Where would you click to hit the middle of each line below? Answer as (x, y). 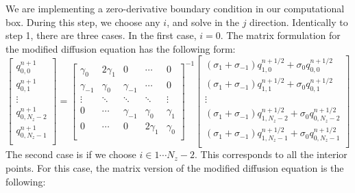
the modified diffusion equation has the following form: (121, 48)
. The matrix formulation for (280, 35)
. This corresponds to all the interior (271, 154)
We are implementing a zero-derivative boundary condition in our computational (175, 8)
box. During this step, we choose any (83, 22)
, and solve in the (203, 22)
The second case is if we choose (71, 154)
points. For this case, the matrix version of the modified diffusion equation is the (175, 167)
